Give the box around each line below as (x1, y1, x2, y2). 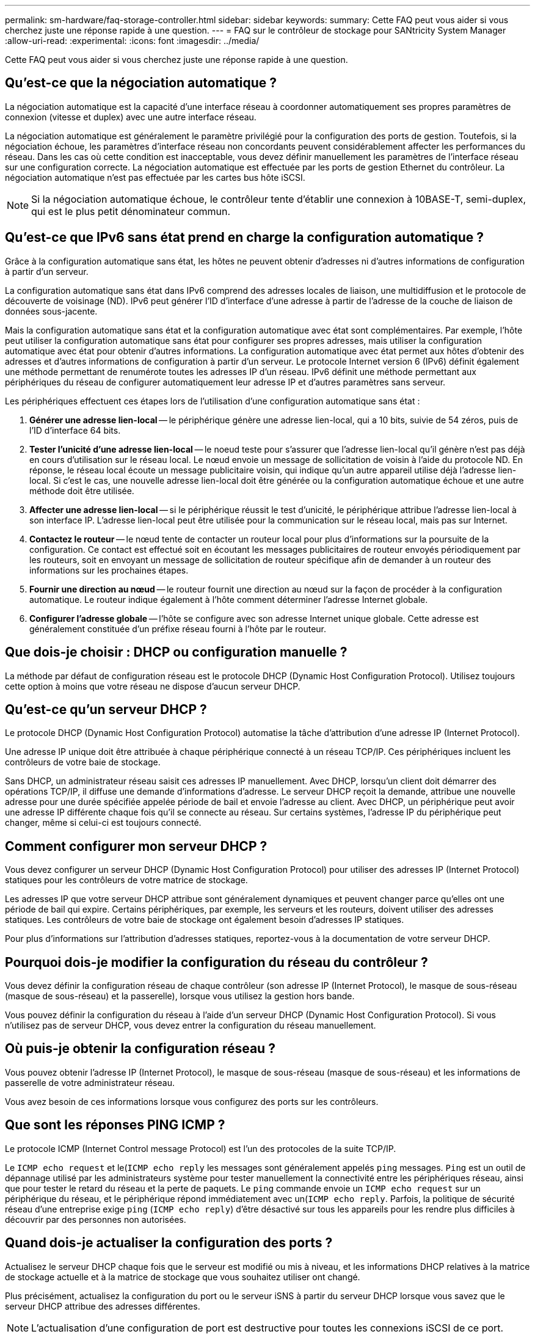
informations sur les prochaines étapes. (29, 564, 189, 575)
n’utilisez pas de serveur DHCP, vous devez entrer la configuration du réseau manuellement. (5, 1020, 376, 1031)
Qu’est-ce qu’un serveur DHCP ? (5, 701, 207, 717)
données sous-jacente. (5, 305, 98, 316)
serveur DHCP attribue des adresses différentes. (5, 1300, 200, 1311)
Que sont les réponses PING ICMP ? (5, 1117, 225, 1133)
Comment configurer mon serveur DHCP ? (5, 838, 267, 854)
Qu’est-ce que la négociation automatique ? (5, 75, 277, 91)
